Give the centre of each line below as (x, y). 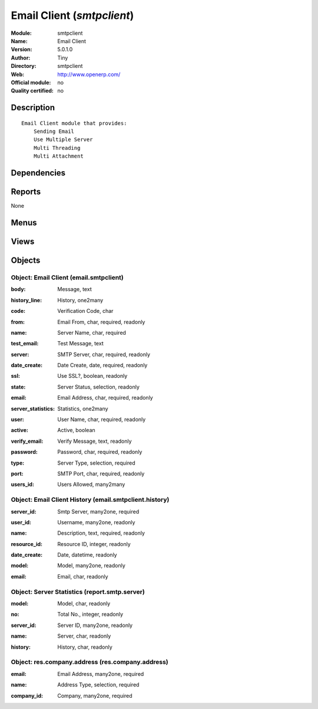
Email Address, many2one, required (101, 674)
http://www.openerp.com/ (89, 74)
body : (18, 289)
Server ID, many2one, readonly (95, 625)
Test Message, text (80, 344)
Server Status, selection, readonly (98, 387)
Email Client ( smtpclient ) (72, 15)
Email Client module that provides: (74, 123)
